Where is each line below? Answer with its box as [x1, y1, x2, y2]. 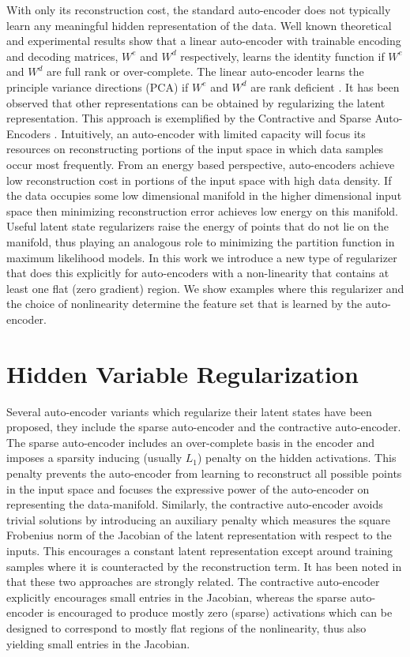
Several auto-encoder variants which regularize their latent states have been [6, 403, 372, 419]
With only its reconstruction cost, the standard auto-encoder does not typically [6, 2, 391, 17]
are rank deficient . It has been [250, 78, 400, 95]
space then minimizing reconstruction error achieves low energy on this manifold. [6, 202, 398, 219]
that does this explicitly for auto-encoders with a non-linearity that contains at [6, 265, 389, 281]
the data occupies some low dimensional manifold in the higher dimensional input [6, 187, 402, 204]
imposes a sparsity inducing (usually [6, 449, 182, 466]
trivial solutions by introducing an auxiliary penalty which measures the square [6, 511, 390, 527]
